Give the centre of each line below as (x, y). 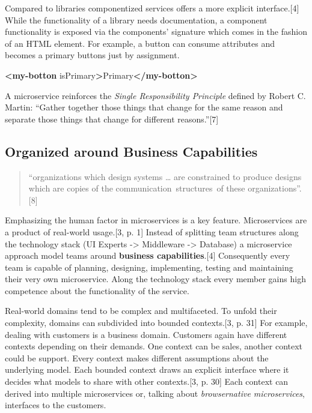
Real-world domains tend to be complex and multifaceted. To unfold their (141, 311)
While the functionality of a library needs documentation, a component (136, 20)
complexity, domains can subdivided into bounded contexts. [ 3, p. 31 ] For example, (156, 323)
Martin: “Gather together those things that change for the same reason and (144, 107)
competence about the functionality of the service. (97, 290)
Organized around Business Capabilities (131, 151)
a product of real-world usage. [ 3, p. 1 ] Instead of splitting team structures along (152, 231)
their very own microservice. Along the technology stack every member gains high (155, 279)
